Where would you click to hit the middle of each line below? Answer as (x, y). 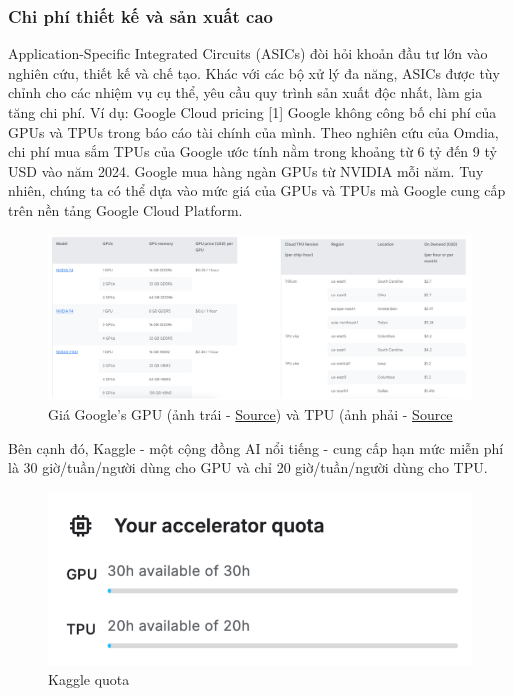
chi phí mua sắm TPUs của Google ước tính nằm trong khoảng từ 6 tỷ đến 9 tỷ (252, 151)
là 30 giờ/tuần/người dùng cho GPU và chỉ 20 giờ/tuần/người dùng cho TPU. (248, 467)
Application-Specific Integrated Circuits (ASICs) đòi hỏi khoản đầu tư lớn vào (248, 53)
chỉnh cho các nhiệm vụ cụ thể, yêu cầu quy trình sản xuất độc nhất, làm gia (245, 92)
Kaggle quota (89, 679)
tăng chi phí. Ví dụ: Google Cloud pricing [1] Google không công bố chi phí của (252, 112)
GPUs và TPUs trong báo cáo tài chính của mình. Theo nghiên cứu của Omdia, (253, 131)
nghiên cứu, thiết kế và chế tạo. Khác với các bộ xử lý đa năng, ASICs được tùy (254, 72)
